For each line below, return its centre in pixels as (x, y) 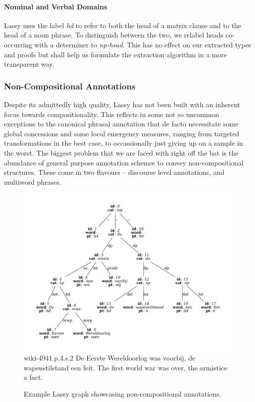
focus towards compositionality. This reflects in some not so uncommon (112, 114)
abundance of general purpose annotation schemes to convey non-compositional (124, 162)
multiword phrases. (33, 181)
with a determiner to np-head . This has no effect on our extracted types (143, 44)
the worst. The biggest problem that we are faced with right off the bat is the (121, 152)
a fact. (33, 377)
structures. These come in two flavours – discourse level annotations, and (114, 172)
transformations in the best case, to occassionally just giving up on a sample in (124, 143)
